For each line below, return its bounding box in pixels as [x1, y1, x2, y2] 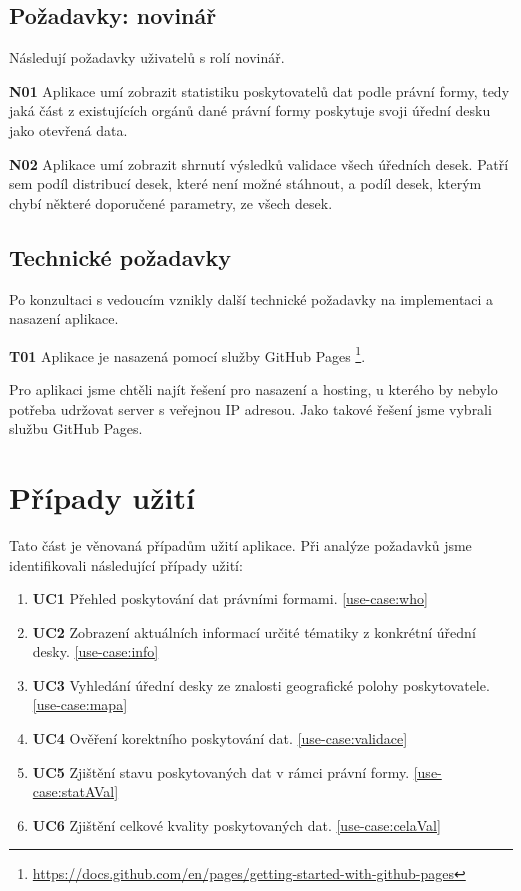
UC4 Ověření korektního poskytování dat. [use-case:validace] [32, 728, 408, 749]
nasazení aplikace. [9, 308, 119, 329]
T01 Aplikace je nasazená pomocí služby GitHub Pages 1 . [9, 342, 366, 366]
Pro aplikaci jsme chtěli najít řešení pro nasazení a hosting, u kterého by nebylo [9, 379, 498, 399]
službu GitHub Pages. [9, 418, 143, 439]
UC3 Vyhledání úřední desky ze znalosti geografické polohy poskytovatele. [32, 674, 490, 695]
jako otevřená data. [9, 119, 128, 140]
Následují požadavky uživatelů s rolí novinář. [9, 47, 285, 68]
